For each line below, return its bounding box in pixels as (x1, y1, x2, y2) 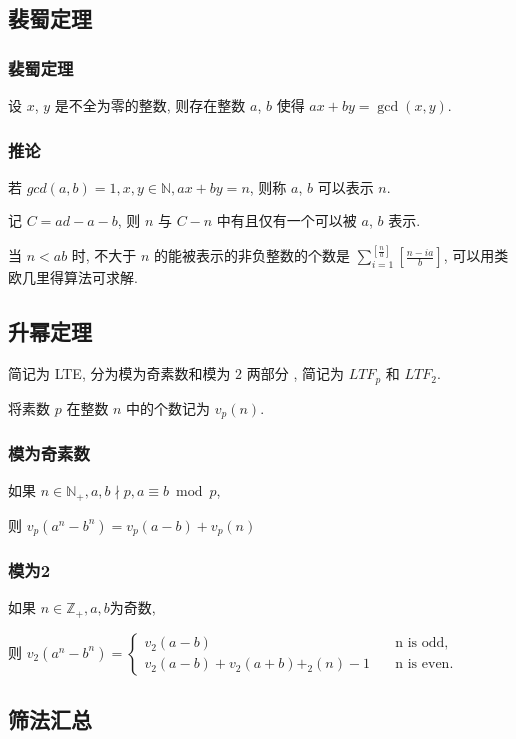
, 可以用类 (443, 245, 509, 266)
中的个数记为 (126, 397, 211, 418)
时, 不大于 (71, 245, 137, 266)
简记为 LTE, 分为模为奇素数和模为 (8, 363, 231, 384)
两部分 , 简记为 (246, 363, 344, 384)
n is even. (395, 657, 454, 672)
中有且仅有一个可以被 (216, 210, 357, 231)
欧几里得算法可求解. (8, 267, 138, 288)
